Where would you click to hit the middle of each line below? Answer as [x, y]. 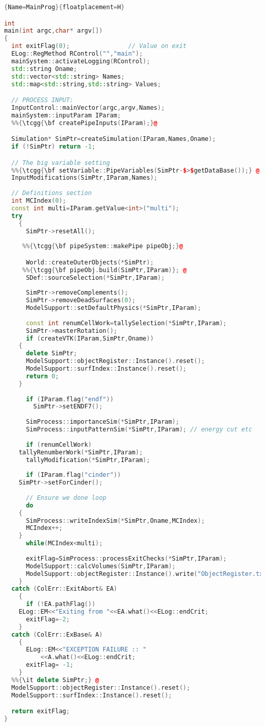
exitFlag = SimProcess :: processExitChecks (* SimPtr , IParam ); [126, 558]
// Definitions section [51, 193]
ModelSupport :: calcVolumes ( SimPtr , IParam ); [101, 566]
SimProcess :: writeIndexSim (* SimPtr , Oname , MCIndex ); [115, 521]
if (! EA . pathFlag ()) [61, 604]
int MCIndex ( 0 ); [39, 201]
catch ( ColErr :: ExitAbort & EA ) [64, 589]
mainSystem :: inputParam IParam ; [66, 115]
